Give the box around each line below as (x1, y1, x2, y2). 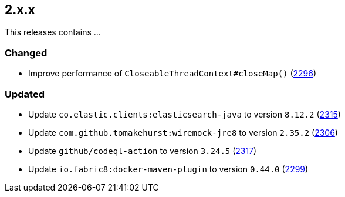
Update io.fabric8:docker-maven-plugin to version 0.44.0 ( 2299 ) (28, 163, 309, 174)
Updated (5, 88, 45, 100)
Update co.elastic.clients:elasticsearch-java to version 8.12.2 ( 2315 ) (28, 109, 341, 119)
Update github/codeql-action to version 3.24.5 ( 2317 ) (28, 145, 257, 156)
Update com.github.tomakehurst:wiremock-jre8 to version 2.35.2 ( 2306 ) (28, 127, 338, 138)
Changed (5, 46, 48, 59)
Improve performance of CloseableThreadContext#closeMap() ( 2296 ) (28, 68, 317, 79)
